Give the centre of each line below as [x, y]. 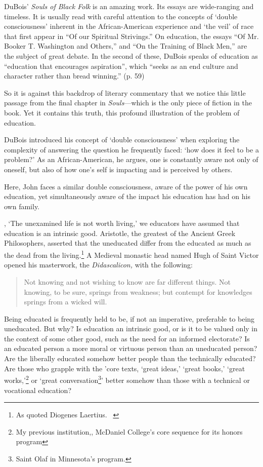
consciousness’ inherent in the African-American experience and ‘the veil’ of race [129, 26]
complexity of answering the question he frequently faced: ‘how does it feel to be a [131, 149]
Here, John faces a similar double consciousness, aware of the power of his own [126, 186]
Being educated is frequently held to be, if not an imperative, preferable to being [129, 318]
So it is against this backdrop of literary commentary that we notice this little [125, 92]
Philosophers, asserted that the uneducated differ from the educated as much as [128, 243]
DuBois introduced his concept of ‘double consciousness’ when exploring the [122, 140]
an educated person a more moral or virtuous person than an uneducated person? [131, 348]
